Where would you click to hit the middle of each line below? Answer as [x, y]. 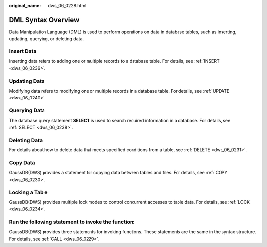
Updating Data [27, 81]
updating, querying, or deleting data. [46, 39]
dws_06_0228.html [67, 6]
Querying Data [27, 110]
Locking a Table [28, 192]
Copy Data [22, 162]
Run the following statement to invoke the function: [72, 222]
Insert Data [23, 51]
